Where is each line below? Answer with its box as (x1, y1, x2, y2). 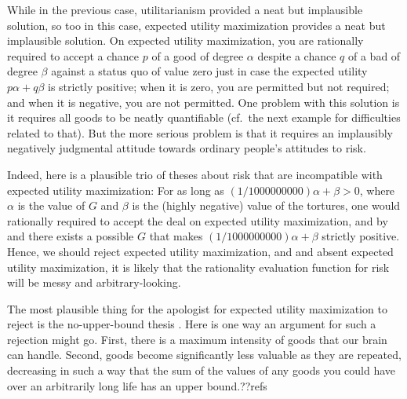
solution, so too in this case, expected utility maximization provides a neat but (7, 16, 386, 33)
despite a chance (257, 47, 336, 64)
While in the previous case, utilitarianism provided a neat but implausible (7, 2, 363, 17)
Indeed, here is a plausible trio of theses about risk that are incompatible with (7, 166, 383, 182)
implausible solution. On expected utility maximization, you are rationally (7, 32, 364, 49)
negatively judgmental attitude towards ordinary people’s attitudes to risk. (7, 140, 366, 156)
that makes (149, 228, 203, 244)
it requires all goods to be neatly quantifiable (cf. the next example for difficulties (7, 109, 401, 126)
